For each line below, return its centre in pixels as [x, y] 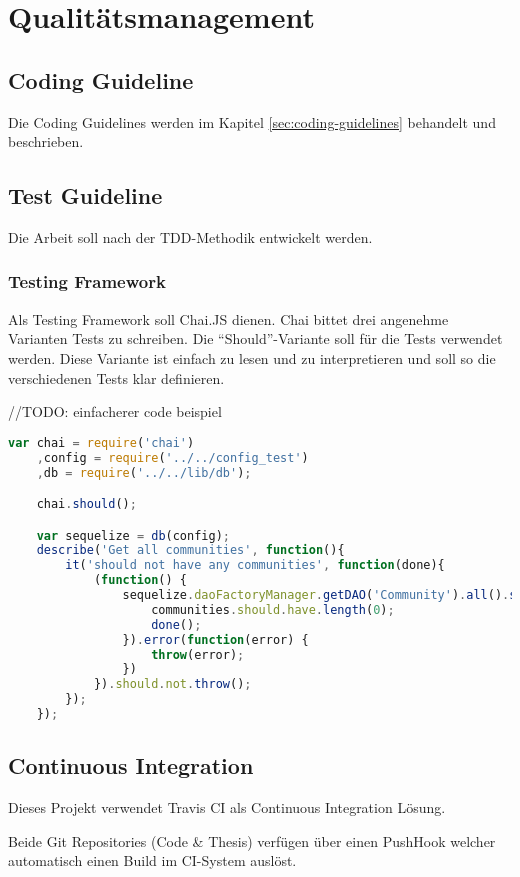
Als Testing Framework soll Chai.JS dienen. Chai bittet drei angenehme [228, 318]
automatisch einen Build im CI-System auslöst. [152, 860]
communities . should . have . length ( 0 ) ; [273, 609]
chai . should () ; [86, 504]
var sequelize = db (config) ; [133, 535]
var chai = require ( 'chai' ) [101, 442]
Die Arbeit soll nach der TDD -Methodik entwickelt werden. [190, 236]
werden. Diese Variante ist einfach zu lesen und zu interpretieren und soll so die [252, 357]
